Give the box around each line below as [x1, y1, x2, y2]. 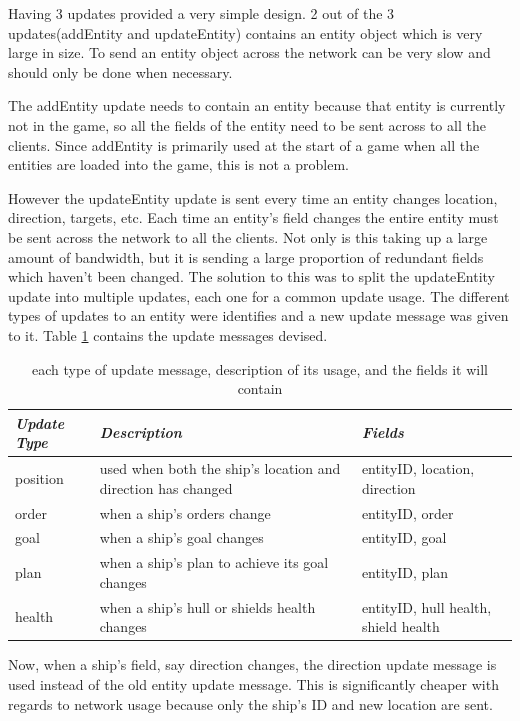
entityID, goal [361, 527, 447, 548]
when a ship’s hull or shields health [99, 596, 316, 617]
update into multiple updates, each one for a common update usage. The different [8, 285, 510, 306]
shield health [361, 616, 440, 637]
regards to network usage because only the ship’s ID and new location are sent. [8, 693, 493, 714]
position [15, 467, 64, 488]
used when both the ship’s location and [99, 458, 341, 479]
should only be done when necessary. [8, 61, 233, 82]
